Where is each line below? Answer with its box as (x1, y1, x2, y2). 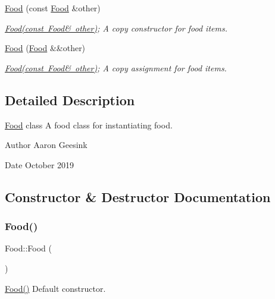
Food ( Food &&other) (5, 42, 86, 54)
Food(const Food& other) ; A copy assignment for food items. (5, 61, 227, 74)
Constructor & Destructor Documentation (5, 187, 271, 206)
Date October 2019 (5, 158, 74, 171)
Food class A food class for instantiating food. (5, 118, 173, 131)
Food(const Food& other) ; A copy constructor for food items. (5, 21, 227, 34)
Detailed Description (5, 90, 135, 109)
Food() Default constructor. (5, 282, 106, 294)
